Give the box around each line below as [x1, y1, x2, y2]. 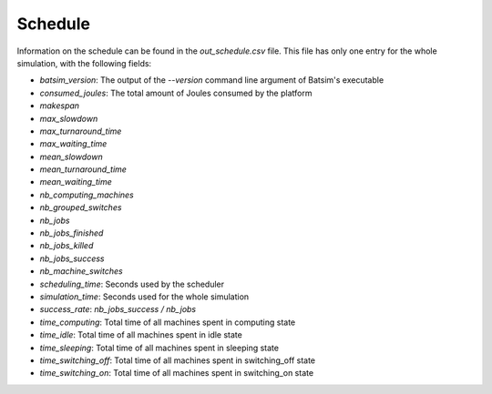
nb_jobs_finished [39, 227, 104, 238]
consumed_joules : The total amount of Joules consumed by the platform [39, 87, 313, 98]
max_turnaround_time [39, 126, 122, 136]
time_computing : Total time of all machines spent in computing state [39, 317, 296, 328]
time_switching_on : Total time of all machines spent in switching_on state [39, 368, 314, 379]
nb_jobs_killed [39, 240, 94, 251]
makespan [39, 100, 80, 111]
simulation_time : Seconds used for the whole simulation [39, 291, 250, 302]
